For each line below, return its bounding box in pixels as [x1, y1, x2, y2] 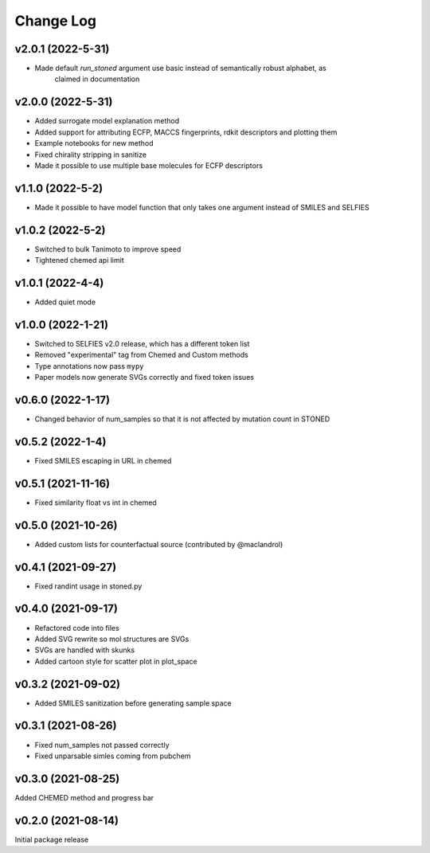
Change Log [14, 12, 97, 29]
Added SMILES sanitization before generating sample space [34, 698, 232, 708]
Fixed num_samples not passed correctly [34, 740, 170, 749]
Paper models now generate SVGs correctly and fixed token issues [34, 373, 255, 382]
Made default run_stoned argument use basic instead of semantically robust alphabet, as [34, 64, 326, 73]
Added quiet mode [34, 297, 96, 307]
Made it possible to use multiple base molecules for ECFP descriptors [34, 160, 263, 170]
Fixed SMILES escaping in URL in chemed [34, 456, 172, 465]
